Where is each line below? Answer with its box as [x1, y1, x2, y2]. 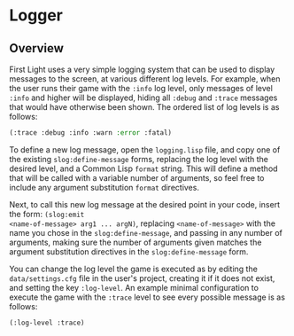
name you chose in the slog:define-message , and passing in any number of [9, 227, 283, 238]
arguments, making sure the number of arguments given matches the [9, 237, 262, 247]
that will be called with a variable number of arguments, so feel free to [9, 172, 265, 183]
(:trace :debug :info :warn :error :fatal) [9, 129, 173, 137]
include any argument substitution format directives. [9, 182, 199, 192]
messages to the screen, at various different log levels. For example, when [9, 74, 281, 84]
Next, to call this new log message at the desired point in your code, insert [9, 199, 281, 209]
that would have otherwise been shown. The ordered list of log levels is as [9, 102, 280, 112]
